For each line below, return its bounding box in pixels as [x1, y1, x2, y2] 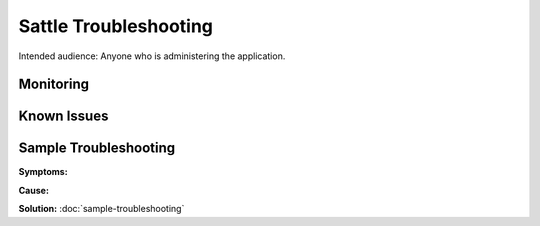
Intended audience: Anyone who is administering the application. [18, 50, 286, 62]
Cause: [18, 184, 50, 196]
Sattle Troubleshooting [18, 15, 214, 37]
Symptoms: [18, 166, 69, 178]
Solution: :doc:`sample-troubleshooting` [18, 203, 185, 215]
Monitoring [18, 76, 90, 93]
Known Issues [18, 108, 109, 125]
